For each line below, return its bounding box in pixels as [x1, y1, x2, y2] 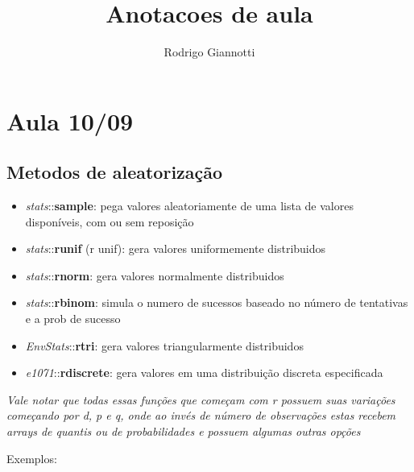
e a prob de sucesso [25, 310, 121, 327]
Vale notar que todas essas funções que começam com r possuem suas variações [6, 391, 395, 408]
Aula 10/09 [6, 104, 134, 137]
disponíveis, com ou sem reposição [25, 213, 194, 230]
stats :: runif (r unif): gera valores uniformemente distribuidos [25, 240, 326, 257]
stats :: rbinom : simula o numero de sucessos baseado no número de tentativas [25, 294, 408, 311]
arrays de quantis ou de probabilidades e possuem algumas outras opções [6, 423, 361, 440]
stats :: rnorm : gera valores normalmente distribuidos [25, 267, 284, 284]
